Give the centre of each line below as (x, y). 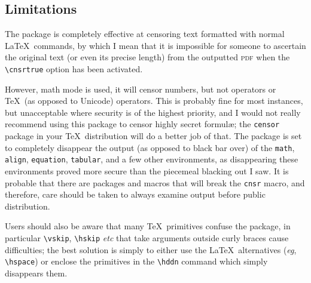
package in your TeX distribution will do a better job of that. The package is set (153, 136)
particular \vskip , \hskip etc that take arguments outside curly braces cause (147, 238)
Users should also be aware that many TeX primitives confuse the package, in (148, 226)
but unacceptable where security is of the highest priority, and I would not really (153, 112)
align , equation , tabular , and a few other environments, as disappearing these (152, 159)
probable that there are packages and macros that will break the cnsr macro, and (155, 182)
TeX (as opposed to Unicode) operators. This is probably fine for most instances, (154, 101)
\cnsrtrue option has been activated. (74, 68)
